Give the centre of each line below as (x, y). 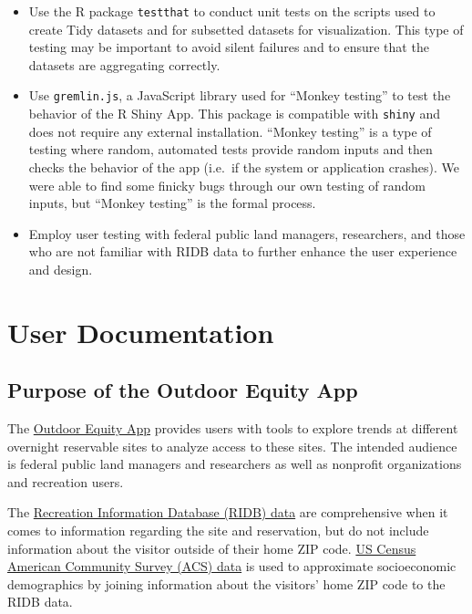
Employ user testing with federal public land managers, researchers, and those (247, 233)
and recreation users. (66, 481)
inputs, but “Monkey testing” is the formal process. (172, 203)
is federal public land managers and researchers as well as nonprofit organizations (235, 464)
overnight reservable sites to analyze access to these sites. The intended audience (232, 446)
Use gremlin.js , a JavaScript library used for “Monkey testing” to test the (240, 95)
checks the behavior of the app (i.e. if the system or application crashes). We (244, 167)
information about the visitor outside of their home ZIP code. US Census (212, 548)
